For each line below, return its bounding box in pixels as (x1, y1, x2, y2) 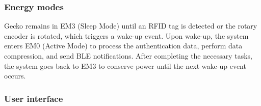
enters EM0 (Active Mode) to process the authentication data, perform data (4, 40, 243, 51)
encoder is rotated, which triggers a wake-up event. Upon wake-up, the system (4, 30, 249, 41)
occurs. (4, 70, 26, 81)
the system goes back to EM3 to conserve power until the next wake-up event (4, 60, 246, 71)
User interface (4, 92, 63, 104)
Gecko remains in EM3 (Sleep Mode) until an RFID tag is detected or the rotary (4, 20, 257, 31)
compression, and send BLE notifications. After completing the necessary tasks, (4, 50, 253, 61)
